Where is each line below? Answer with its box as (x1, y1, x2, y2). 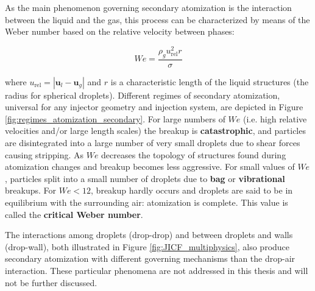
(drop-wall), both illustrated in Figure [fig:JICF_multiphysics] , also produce (5, 240, 290, 253)
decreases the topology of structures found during (101, 148, 286, 161)
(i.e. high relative (243, 112, 307, 125)
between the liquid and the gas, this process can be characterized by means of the (5, 13, 310, 26)
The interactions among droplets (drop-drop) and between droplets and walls (5, 228, 293, 241)
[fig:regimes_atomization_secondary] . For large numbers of (5, 112, 225, 125)
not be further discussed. (5, 276, 97, 289)
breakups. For (5, 184, 56, 197)
